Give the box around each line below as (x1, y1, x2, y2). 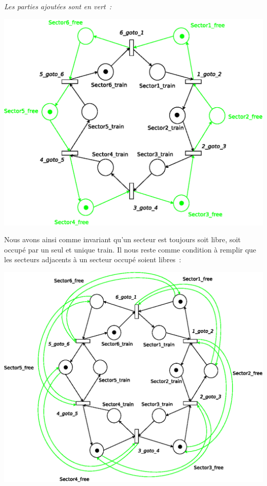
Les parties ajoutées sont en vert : (4, 1, 112, 11)
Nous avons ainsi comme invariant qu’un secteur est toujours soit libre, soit (4, 234, 241, 245)
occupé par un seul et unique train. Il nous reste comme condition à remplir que (4, 244, 256, 255)
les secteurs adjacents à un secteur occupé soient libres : (4, 254, 181, 265)
